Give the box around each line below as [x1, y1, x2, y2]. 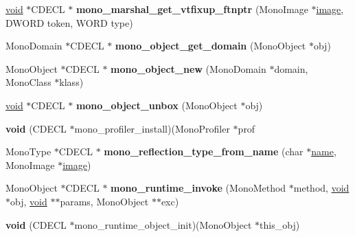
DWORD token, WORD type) [5, 15, 133, 30]
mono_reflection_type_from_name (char [104, 144, 304, 159]
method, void [293, 181, 350, 195]
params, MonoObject [60, 194, 149, 208]
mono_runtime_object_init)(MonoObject [74, 217, 252, 232]
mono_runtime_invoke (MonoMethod [111, 181, 286, 195]
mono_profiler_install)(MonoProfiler [74, 121, 230, 135]
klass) [59, 75, 84, 89]
